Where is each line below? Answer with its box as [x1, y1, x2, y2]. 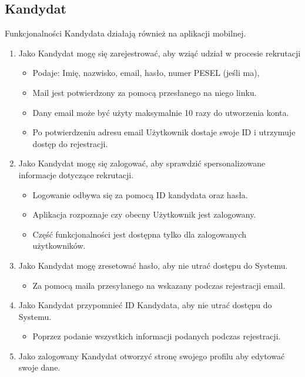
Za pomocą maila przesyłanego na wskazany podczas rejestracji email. [32, 279, 286, 291]
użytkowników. [32, 239, 86, 252]
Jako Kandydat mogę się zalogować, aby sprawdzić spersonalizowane [18, 157, 266, 169]
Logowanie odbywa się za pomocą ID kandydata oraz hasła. [32, 188, 248, 201]
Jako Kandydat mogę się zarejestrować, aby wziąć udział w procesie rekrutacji [18, 46, 301, 59]
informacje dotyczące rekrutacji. [18, 168, 134, 181]
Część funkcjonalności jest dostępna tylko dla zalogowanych [32, 228, 247, 240]
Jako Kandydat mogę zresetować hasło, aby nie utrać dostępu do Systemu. [18, 259, 288, 271]
